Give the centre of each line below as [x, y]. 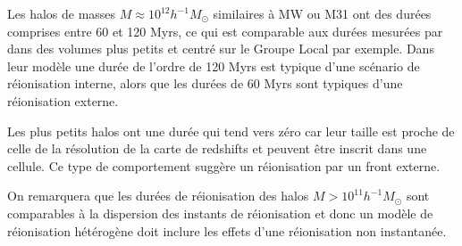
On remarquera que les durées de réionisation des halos [158, 196]
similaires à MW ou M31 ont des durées [322, 13]
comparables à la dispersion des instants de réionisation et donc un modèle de [220, 213]
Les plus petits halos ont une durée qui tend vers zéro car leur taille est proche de [231, 131]
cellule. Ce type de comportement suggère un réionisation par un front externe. [224, 165]
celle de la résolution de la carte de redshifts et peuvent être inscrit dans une [217, 148]
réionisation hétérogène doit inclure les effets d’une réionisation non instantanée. [227, 230]
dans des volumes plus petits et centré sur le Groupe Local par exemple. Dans [221, 49]
